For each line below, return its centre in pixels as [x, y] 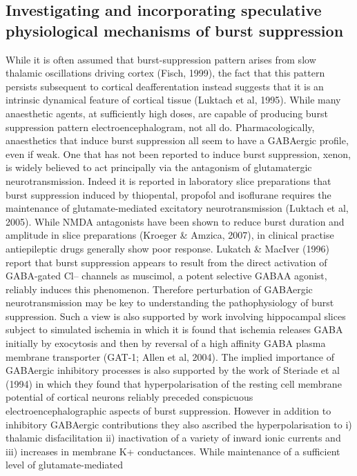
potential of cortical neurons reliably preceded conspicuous [129, 397]
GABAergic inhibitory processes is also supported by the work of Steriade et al [173, 370]
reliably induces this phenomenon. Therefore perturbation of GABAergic [159, 289]
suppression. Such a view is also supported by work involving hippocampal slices [176, 316]
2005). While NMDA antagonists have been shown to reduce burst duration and [175, 221]
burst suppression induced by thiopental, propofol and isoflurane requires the [168, 194]
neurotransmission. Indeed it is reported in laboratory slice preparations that [168, 180]
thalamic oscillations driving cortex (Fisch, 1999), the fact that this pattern [165, 73]
